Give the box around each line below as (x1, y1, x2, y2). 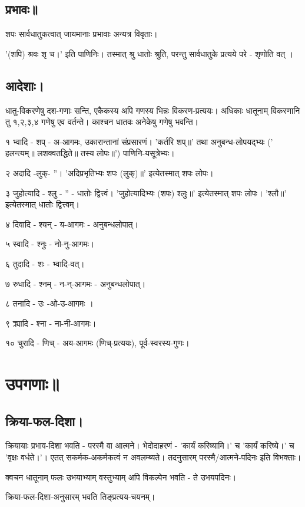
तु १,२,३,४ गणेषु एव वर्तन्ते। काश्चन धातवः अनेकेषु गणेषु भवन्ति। (5, 116, 198, 128)
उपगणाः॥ (5, 371, 59, 396)
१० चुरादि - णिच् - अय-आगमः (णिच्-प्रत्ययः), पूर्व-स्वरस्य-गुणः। (5, 337, 190, 349)
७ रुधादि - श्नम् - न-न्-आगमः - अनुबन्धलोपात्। (5, 277, 146, 289)
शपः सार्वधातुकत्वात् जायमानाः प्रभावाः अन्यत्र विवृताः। (5, 28, 158, 40)
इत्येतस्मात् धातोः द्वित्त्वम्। (5, 198, 79, 210)
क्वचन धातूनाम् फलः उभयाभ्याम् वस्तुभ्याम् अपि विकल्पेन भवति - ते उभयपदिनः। (5, 470, 237, 483)
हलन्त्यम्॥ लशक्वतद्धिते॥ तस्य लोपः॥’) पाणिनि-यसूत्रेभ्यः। (5, 147, 175, 159)
